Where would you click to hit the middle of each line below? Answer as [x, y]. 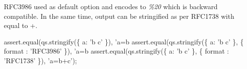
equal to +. [21, 25]
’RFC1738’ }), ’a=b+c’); [41, 60]
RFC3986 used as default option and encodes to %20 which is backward [111, 6]
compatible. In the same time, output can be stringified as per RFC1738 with [119, 16]
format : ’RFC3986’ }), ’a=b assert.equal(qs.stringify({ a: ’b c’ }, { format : [116, 51]
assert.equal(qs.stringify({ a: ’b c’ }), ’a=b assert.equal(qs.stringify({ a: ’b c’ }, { [124, 41]
